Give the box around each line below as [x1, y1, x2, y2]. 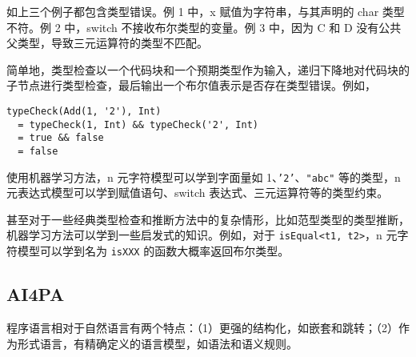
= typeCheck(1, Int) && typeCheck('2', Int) [18, 118, 258, 130]
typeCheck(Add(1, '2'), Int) [6, 105, 162, 117]
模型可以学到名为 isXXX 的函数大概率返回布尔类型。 [17, 243, 290, 259]
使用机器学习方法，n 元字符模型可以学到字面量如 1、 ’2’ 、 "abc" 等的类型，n [6, 168, 401, 185]
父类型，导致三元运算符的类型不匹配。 [6, 34, 208, 51]
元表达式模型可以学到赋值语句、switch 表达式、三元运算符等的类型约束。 [6, 184, 389, 201]
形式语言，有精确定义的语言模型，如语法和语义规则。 [17, 335, 298, 351]
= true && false [18, 132, 104, 144]
